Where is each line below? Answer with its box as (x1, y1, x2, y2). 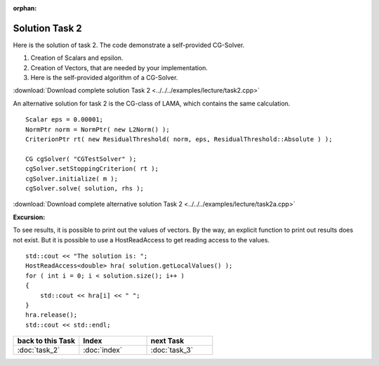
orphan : (13, 4, 37, 12)
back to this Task (17, 336, 76, 346)
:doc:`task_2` (17, 345, 60, 355)
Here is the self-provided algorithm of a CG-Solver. (30, 74, 178, 82)
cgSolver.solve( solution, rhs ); (25, 184, 144, 192)
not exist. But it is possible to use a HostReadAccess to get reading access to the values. (13, 235, 270, 244)
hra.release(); (25, 311, 78, 319)
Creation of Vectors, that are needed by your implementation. (30, 63, 208, 72)
